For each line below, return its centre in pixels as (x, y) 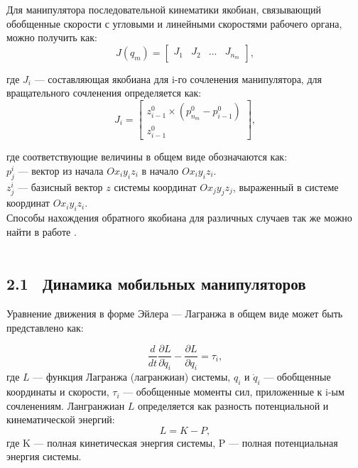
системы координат (155, 186)
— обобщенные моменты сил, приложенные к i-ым (234, 392)
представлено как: (45, 327)
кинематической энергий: (61, 419)
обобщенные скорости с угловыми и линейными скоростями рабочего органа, (174, 23)
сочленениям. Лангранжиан (66, 405)
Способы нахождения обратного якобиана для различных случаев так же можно (179, 218)
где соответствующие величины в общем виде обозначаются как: (147, 157)
